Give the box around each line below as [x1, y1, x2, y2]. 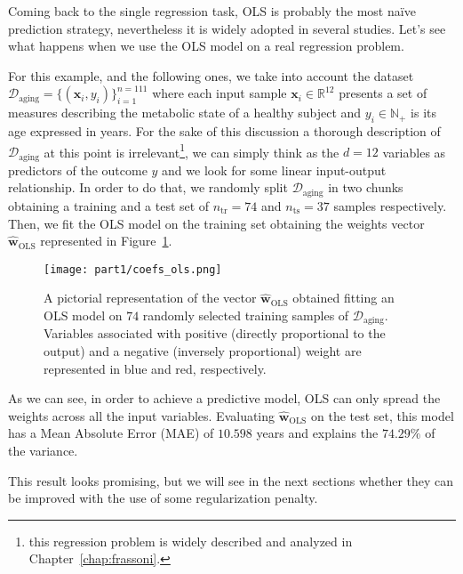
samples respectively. [333, 196, 447, 214]
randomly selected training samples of [142, 305, 349, 324]
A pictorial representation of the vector [44, 288, 257, 307]
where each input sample [152, 84, 287, 102]
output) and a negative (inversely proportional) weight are [44, 342, 362, 360]
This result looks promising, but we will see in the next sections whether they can [8, 471, 454, 489]
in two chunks [328, 178, 403, 197]
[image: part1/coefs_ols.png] [44, 263, 222, 276]
